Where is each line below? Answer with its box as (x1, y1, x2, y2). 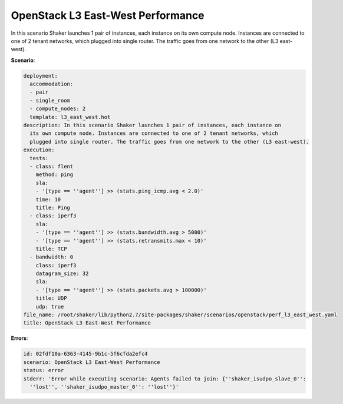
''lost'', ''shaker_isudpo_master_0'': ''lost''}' (29, 383, 179, 390)
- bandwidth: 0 (29, 254, 74, 260)
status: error (23, 367, 64, 374)
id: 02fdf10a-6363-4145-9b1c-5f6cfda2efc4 (23, 350, 148, 357)
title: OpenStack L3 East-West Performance (23, 320, 151, 326)
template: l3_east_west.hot (29, 114, 111, 120)
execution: (23, 147, 55, 153)
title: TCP (35, 245, 67, 252)
